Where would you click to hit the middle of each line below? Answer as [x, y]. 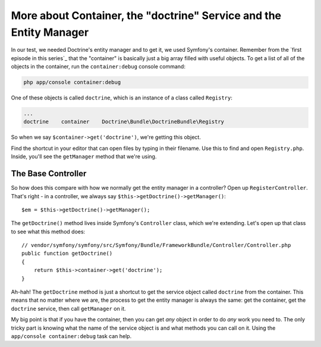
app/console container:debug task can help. [71, 336]
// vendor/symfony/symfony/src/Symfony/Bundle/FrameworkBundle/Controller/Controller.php [156, 245]
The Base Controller [49, 174]
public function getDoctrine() [67, 254]
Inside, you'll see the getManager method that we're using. [84, 157]
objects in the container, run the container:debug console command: [98, 67]
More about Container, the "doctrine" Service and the [146, 15]
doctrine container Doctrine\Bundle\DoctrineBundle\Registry [124, 122]
